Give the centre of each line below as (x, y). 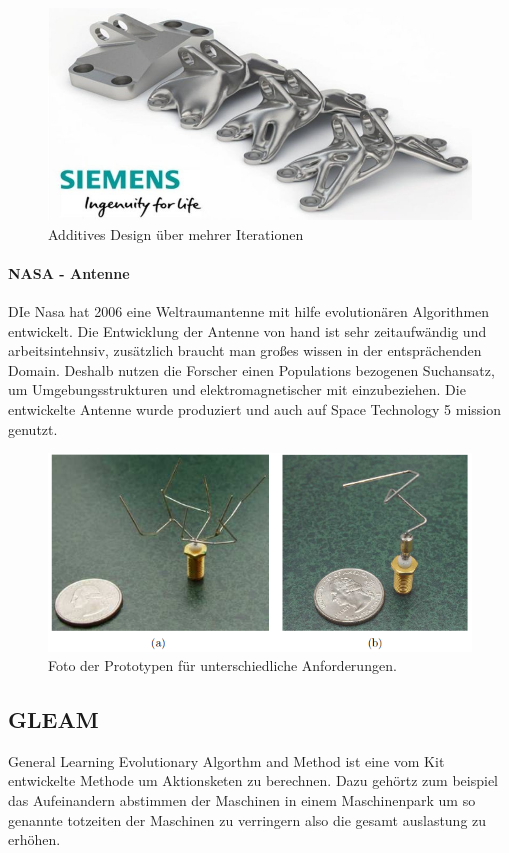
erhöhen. (34, 839)
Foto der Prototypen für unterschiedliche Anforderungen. (222, 665)
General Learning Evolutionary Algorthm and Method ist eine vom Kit (226, 760)
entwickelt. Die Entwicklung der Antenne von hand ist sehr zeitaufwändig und (247, 330)
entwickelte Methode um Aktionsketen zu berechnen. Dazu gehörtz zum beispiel (253, 780)
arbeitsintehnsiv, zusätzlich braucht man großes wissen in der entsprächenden (245, 350)
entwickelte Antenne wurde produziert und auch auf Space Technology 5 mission (254, 408)
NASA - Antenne (69, 272)
